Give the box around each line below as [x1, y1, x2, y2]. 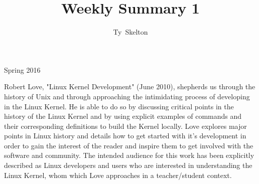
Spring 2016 [4, 64, 41, 75]
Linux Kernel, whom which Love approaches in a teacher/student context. [4, 169, 232, 180]
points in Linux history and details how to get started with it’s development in [4, 130, 246, 141]
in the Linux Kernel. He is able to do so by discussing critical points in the [4, 101, 234, 111]
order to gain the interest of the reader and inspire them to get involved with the [4, 140, 253, 150]
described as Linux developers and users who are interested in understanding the [4, 160, 252, 170]
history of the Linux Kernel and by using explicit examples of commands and [4, 111, 242, 121]
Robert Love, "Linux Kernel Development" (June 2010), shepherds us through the [4, 81, 255, 92]
